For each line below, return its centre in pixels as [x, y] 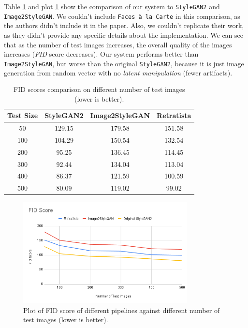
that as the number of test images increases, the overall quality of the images [118, 44]
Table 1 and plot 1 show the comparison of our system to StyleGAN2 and [112, 6]
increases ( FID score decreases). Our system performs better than [101, 54]
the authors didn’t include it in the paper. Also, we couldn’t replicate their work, [124, 25]
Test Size [23, 115]
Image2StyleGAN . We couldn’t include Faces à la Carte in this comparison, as [122, 16]
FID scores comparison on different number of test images [99, 89]
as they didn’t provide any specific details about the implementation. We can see [124, 35]
